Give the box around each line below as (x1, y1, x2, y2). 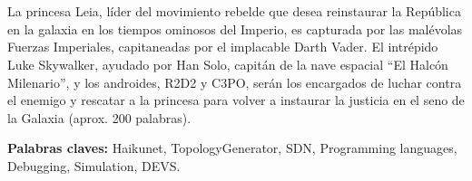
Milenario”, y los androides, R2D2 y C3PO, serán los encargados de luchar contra (7, 72, 462, 91)
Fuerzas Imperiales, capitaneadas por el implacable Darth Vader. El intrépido (7, 37, 438, 56)
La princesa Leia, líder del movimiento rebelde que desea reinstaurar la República (7, 2, 461, 21)
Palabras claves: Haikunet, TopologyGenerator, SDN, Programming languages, (7, 138, 457, 157)
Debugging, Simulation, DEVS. (7, 156, 181, 175)
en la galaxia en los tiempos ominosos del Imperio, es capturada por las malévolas (7, 19, 463, 38)
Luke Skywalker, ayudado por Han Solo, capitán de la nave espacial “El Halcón (7, 54, 448, 73)
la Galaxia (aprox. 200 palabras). (7, 108, 192, 127)
